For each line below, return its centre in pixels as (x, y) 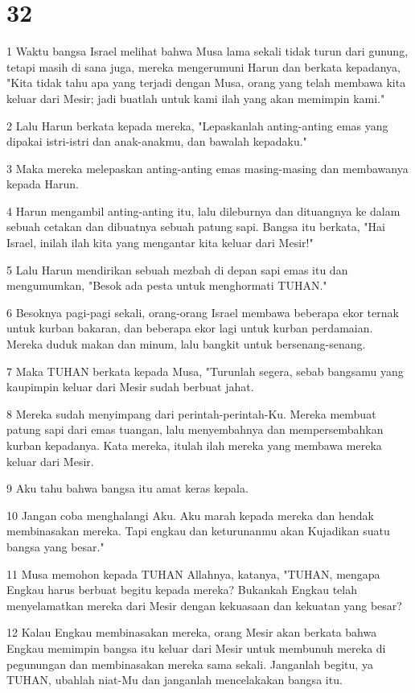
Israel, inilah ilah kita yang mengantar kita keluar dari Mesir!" (160, 243)
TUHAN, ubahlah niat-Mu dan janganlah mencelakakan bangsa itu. (175, 680)
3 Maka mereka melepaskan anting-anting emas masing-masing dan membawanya (207, 168)
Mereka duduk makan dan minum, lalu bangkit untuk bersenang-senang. (186, 344)
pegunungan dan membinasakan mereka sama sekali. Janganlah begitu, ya (190, 664)
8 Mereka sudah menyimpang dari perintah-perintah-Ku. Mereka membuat (191, 413)
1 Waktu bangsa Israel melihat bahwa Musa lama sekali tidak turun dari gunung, (207, 51)
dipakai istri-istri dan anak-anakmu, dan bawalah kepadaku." (157, 141)
